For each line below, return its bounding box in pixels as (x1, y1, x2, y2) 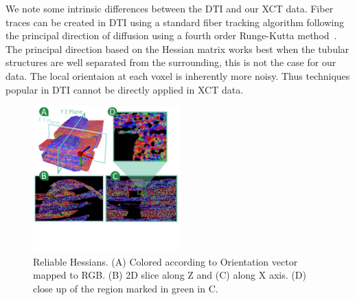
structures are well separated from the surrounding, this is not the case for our (5, 55, 336, 69)
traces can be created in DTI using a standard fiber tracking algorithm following (5, 14, 345, 29)
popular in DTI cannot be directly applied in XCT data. (5, 82, 244, 96)
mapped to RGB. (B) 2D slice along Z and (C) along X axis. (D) (33, 268, 306, 282)
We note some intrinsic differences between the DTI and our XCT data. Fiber (5, 1, 334, 15)
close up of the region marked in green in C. (33, 281, 218, 295)
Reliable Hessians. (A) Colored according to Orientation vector (33, 254, 298, 268)
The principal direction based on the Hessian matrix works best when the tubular (5, 41, 350, 56)
